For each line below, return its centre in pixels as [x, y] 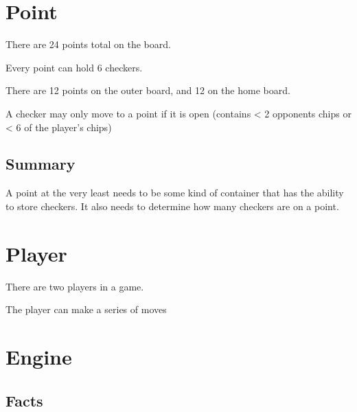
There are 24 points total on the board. [88, 44]
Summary [41, 164]
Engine [39, 356]
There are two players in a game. [75, 286]
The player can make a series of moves [86, 309]
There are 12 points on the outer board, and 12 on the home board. [148, 90]
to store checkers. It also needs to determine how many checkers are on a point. [172, 206]
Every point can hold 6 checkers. [74, 67]
